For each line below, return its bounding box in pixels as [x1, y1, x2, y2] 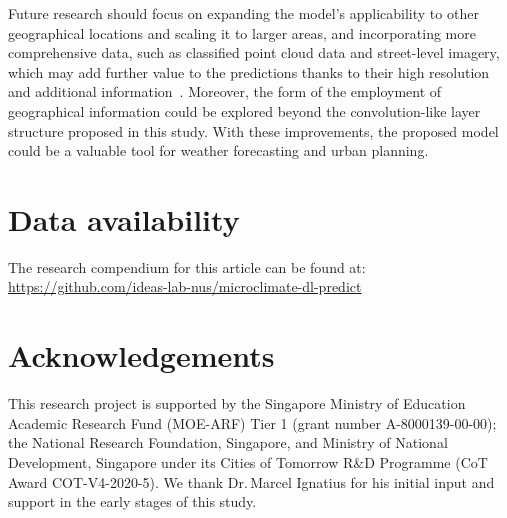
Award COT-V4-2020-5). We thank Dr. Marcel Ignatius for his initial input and [8, 471, 495, 492]
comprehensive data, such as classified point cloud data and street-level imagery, [8, 42, 500, 63]
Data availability [8, 198, 240, 239]
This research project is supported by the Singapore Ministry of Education [8, 393, 466, 414]
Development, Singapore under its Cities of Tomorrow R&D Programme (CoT [8, 451, 488, 472]
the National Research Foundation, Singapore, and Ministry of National [8, 432, 448, 453]
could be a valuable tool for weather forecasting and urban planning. [8, 140, 429, 161]
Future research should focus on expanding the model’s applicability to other [8, 3, 479, 23]
